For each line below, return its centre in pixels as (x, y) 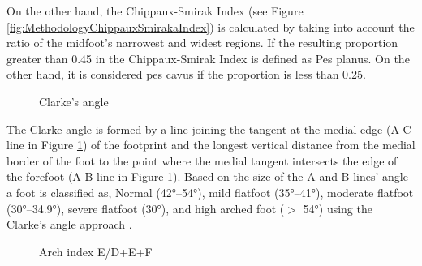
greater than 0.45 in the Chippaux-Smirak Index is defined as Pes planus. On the (208, 58)
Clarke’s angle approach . (69, 224)
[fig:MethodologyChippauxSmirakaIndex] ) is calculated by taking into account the (211, 26)
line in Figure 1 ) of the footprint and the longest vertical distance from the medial (211, 145)
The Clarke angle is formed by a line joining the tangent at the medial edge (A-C (209, 129)
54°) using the (338, 208)
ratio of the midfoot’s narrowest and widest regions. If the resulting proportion (202, 43)
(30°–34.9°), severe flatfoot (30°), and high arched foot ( (146, 208)
